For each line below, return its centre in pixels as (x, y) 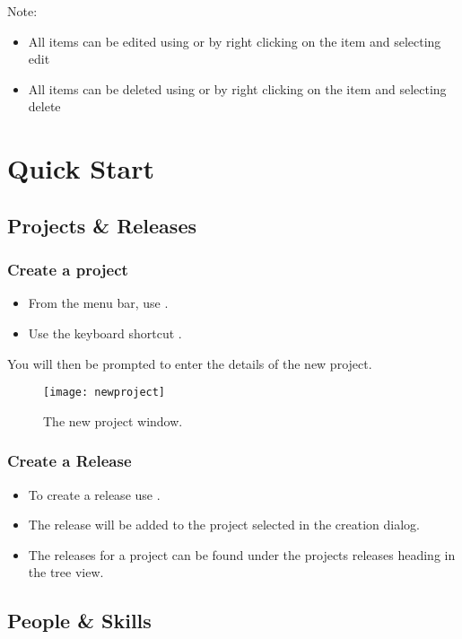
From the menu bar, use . (98, 303)
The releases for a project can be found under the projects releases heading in (242, 554)
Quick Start (81, 168)
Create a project (68, 270)
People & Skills (79, 621)
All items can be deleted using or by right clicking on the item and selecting (237, 88)
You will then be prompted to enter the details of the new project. (190, 363)
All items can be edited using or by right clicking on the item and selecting (235, 41)
